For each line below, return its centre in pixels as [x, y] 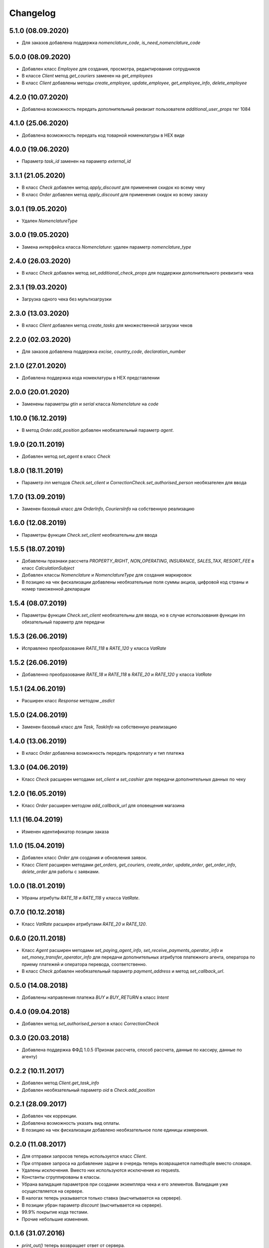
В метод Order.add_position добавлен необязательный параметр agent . [98, 430]
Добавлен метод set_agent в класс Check [66, 456]
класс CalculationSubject [48, 568]
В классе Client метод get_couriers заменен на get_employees [87, 76]
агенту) [29, 1057]
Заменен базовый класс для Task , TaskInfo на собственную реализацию [99, 727]
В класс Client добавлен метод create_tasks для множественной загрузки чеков [107, 325]
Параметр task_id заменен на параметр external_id [76, 161]
